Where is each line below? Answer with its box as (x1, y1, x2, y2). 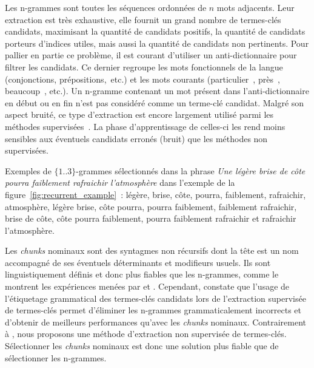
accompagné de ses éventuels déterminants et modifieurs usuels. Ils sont (5, 256, 271, 268)
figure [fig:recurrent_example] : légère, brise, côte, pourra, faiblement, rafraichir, (5, 188, 306, 200)
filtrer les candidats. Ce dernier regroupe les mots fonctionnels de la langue (5, 60, 283, 73)
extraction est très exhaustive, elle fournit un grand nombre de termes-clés (5, 13, 281, 26)
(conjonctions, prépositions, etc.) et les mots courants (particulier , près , (5, 72, 280, 85)
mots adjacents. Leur (216, 1, 295, 13)
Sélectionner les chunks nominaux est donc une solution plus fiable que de (5, 339, 279, 352)
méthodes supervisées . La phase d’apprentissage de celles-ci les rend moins (5, 120, 286, 132)
